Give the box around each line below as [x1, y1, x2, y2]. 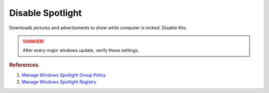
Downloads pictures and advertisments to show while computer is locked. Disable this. [9, 25, 187, 31]
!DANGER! [22, 38, 44, 44]
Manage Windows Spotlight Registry [21, 79, 97, 85]
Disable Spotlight [9, 7, 82, 18]
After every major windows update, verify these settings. [22, 47, 139, 53]
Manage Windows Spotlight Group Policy [21, 72, 106, 78]
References [9, 61, 39, 68]
